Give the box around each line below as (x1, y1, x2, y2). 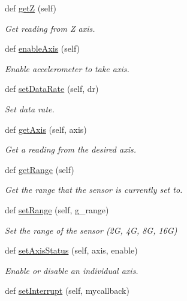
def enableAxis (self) (5, 42, 80, 55)
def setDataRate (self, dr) (5, 82, 99, 95)
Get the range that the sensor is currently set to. (5, 183, 183, 196)
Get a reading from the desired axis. (5, 143, 136, 156)
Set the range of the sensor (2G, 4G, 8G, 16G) (5, 223, 177, 236)
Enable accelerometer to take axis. (5, 62, 129, 74)
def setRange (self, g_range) (5, 203, 109, 216)
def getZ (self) (5, 2, 57, 14)
